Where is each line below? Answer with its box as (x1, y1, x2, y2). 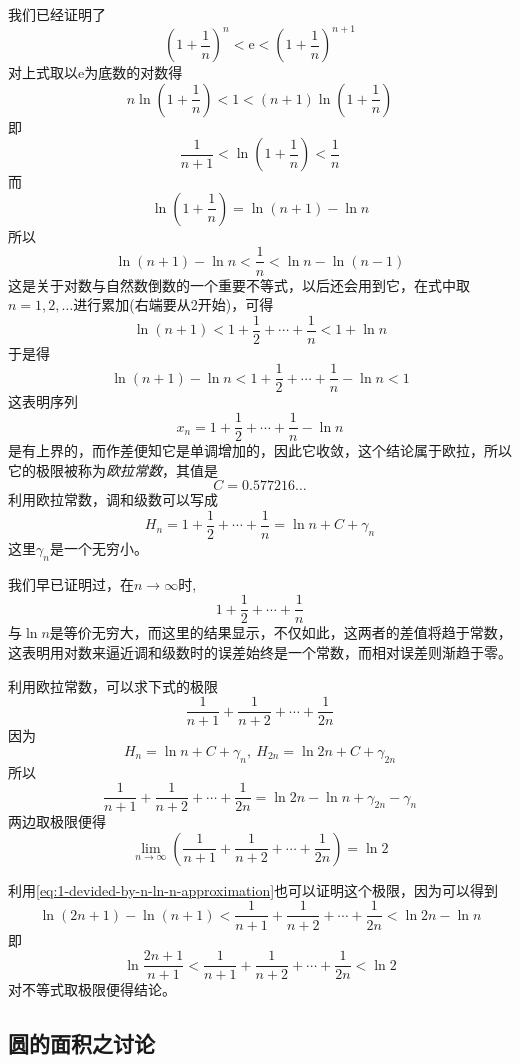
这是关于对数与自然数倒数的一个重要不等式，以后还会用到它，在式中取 (8, 274, 470, 295)
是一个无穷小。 (49, 537, 148, 558)
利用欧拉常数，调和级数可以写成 (8, 489, 218, 510)
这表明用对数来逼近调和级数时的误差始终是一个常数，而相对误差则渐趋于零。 (8, 641, 512, 662)
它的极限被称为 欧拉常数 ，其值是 (8, 459, 218, 480)
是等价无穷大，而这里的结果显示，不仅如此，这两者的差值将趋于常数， (49, 622, 512, 643)
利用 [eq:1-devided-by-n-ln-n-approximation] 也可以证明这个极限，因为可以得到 (8, 879, 499, 900)
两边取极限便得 (8, 811, 106, 832)
